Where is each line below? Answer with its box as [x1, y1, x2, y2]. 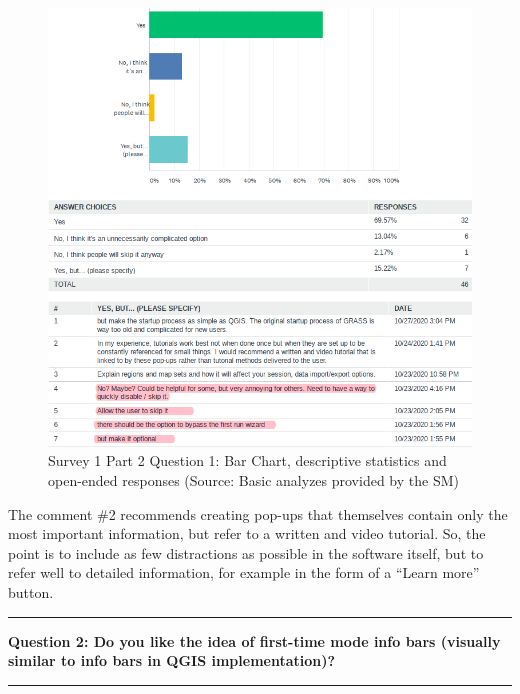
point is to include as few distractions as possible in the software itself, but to [8, 542, 484, 563]
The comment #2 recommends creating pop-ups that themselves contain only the [8, 503, 508, 524]
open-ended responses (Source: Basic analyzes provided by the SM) [48, 470, 459, 491]
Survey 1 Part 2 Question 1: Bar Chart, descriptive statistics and [48, 450, 447, 471]
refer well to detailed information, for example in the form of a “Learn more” [8, 562, 480, 583]
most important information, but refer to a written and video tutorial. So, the [8, 523, 486, 544]
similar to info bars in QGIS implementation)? [8, 650, 336, 671]
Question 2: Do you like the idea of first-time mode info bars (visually [8, 630, 501, 651]
